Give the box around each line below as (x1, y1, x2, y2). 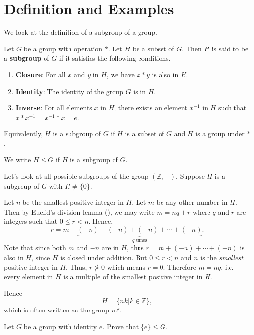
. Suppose (176, 171, 205, 181)
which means (107, 262, 145, 272)
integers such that (4, 216, 58, 226)
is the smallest (200, 252, 243, 263)
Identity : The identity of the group (15, 86, 123, 96)
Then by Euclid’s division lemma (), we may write (4, 206, 155, 216)
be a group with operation (23, 43, 103, 53)
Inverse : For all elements (15, 102, 92, 113)
